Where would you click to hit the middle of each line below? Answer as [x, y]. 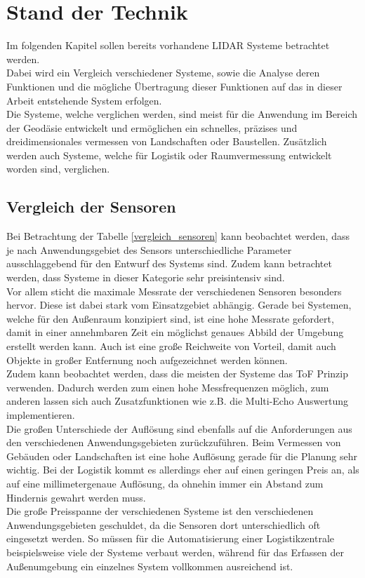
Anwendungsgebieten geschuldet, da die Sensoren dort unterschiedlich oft [164, 524]
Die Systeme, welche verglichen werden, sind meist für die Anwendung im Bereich [182, 114]
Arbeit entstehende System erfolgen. [84, 100]
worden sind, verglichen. [58, 169]
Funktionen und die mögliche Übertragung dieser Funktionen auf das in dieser [174, 86]
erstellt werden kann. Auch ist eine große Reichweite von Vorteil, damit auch [171, 346]
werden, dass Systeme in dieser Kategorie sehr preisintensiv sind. [146, 277]
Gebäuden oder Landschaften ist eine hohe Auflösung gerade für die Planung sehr [182, 456]
